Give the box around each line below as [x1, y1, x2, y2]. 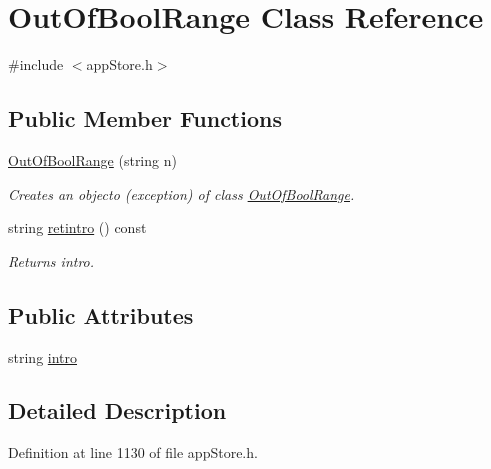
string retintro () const [8, 217, 147, 238]
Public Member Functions [8, 103, 282, 134]
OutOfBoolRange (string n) [8, 149, 177, 170]
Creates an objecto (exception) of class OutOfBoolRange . [8, 183, 355, 204]
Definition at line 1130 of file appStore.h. [8, 442, 258, 463]
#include [8, 54, 64, 75]
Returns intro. [8, 250, 95, 271]
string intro [8, 346, 78, 367]
